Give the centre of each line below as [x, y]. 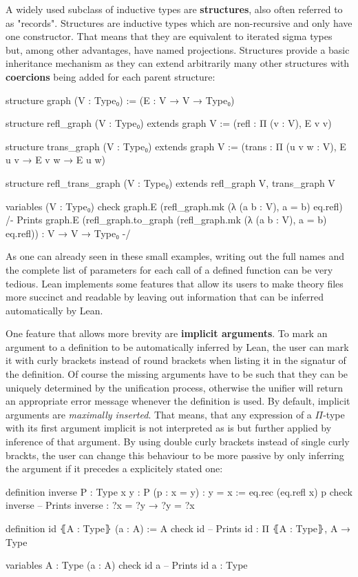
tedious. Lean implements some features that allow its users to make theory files [175, 283]
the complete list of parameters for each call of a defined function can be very [169, 269]
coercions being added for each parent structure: [110, 76]
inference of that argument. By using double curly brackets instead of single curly [178, 442]
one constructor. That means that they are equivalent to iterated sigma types [169, 36]
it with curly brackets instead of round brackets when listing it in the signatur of [176, 360]
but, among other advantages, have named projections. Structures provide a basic [178, 49]
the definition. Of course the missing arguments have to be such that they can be [177, 374]
